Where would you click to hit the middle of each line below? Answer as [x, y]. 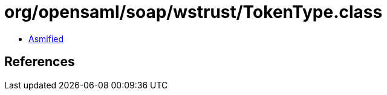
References [40, 62]
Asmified [46, 38]
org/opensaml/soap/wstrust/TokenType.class [193, 12]
